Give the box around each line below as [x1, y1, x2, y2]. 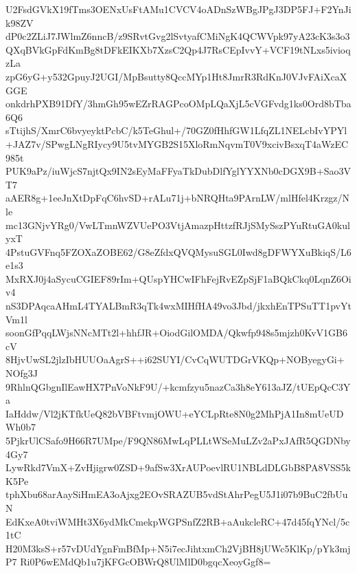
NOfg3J [5, 366, 38, 380]
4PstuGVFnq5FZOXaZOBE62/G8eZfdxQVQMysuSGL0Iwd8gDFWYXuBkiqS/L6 [5, 244, 352, 259]
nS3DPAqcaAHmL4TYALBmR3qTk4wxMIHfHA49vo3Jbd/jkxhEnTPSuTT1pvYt [5, 299, 352, 313]
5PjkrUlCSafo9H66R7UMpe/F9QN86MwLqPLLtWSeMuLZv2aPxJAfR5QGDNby [5, 433, 351, 447]
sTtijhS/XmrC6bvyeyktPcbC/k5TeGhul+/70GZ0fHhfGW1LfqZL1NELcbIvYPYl [5, 123, 347, 138]
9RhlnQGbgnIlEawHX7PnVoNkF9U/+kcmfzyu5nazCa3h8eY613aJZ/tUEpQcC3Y [5, 379, 351, 393]
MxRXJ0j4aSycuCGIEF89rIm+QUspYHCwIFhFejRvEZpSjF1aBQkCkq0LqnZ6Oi [5, 271, 352, 285]
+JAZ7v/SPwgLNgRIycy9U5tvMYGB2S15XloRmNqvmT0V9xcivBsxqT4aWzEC [5, 136, 349, 151]
